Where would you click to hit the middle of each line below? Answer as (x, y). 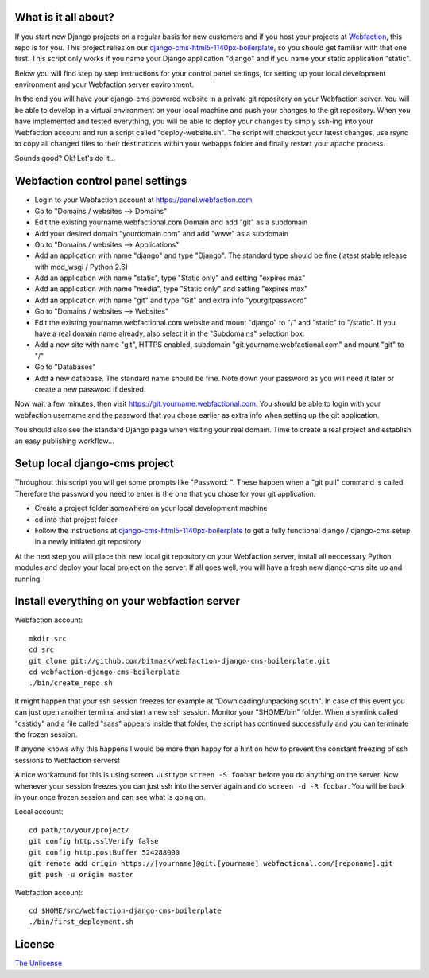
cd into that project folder (76, 519)
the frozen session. (46, 734)
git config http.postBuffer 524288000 (104, 852)
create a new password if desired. (90, 389)
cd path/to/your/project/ (79, 830)
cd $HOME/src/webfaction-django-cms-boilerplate (125, 911)
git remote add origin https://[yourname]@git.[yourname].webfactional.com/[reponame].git (211, 863)
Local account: (39, 812)
